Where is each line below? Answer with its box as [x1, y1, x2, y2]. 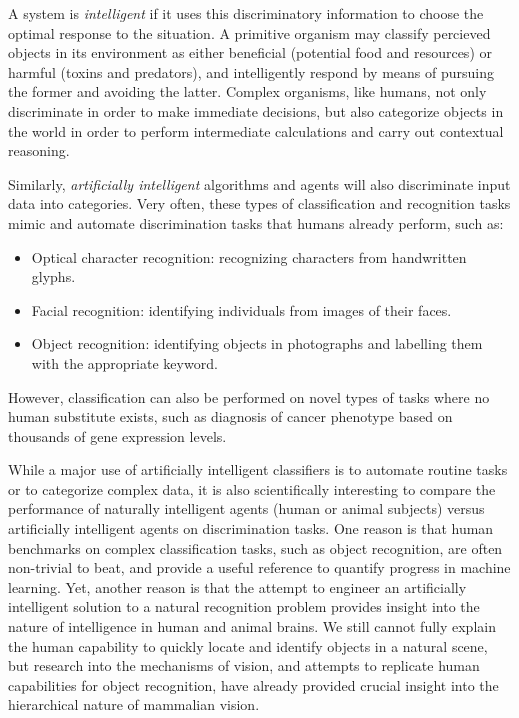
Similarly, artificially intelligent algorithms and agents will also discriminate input [8, 173, 511, 194]
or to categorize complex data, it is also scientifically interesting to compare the [8, 478, 496, 499]
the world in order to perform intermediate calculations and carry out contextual [8, 120, 504, 141]
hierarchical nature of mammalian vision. [8, 694, 260, 715]
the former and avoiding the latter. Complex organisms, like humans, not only [8, 81, 487, 102]
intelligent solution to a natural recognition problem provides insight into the [8, 596, 480, 617]
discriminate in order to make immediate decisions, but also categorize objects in [8, 100, 504, 121]
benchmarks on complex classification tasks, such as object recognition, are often [8, 537, 503, 558]
